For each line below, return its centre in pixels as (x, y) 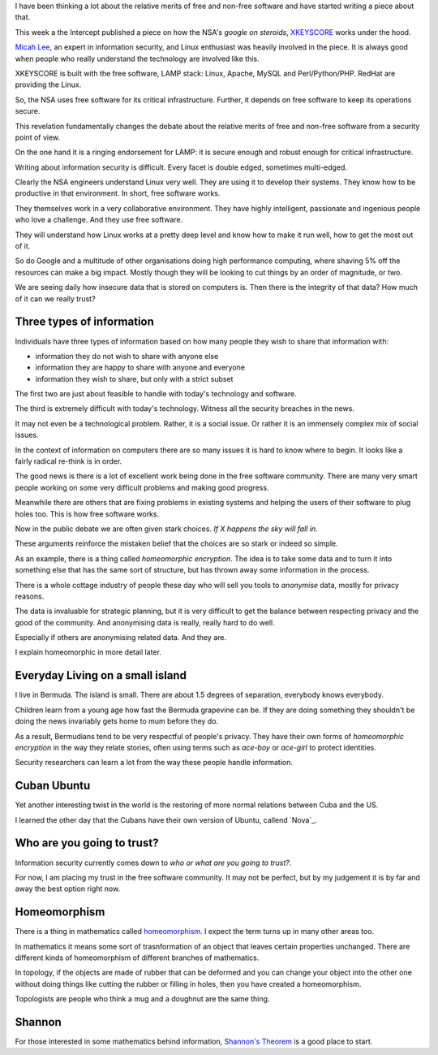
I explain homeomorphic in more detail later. (88, 652)
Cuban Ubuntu (53, 786)
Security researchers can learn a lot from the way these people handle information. (154, 763)
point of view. (38, 137)
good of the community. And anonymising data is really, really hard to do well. (145, 622)
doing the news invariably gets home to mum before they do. (117, 721)
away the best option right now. (68, 889)
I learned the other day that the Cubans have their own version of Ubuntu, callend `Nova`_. (166, 819)
